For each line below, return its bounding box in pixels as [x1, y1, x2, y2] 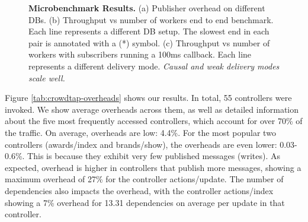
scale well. [28, 71, 65, 84]
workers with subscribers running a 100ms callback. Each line [28, 48, 252, 61]
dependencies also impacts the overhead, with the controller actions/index [5, 184, 274, 196]
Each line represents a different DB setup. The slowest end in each [28, 25, 269, 37]
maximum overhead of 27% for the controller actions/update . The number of [5, 173, 284, 185]
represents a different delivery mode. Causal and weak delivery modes [28, 59, 280, 72]
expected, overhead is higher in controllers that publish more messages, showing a [5, 161, 301, 173]
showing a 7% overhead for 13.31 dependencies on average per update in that [5, 196, 285, 208]
